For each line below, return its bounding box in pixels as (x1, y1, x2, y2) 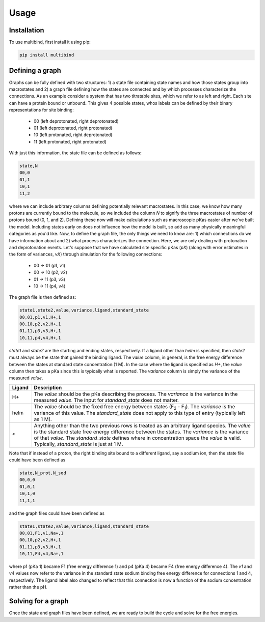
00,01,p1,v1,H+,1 (19, 314, 61, 320)
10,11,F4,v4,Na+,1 (19, 551, 64, 557)
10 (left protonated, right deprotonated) (33, 132, 113, 138)
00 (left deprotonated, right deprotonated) (33, 118, 119, 124)
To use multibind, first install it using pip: (9, 39, 91, 45)
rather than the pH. (9, 584, 48, 590)
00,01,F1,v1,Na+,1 (19, 530, 64, 536)
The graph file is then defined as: (9, 294, 76, 300)
